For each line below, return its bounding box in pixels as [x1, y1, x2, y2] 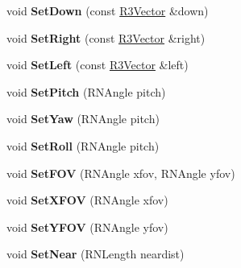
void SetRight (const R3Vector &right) [6, 29, 206, 46]
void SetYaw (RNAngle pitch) [6, 110, 160, 127]
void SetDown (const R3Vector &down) [6, 2, 209, 19]
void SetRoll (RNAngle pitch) [6, 137, 160, 154]
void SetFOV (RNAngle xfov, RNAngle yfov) [6, 164, 235, 181]
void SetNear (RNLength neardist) [6, 245, 185, 262]
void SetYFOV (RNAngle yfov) [6, 218, 168, 235]
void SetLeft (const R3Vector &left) [6, 56, 189, 73]
